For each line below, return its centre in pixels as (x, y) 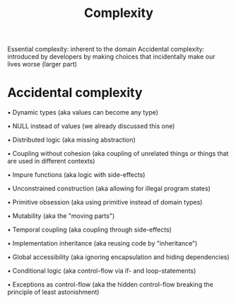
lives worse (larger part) (42, 64)
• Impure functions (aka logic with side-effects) (76, 175)
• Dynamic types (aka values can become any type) (83, 113)
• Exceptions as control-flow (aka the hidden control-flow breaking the (110, 285)
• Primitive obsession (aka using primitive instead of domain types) (105, 202)
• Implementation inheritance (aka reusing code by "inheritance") (102, 244)
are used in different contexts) (51, 161)
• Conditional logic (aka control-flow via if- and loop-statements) (102, 271)
